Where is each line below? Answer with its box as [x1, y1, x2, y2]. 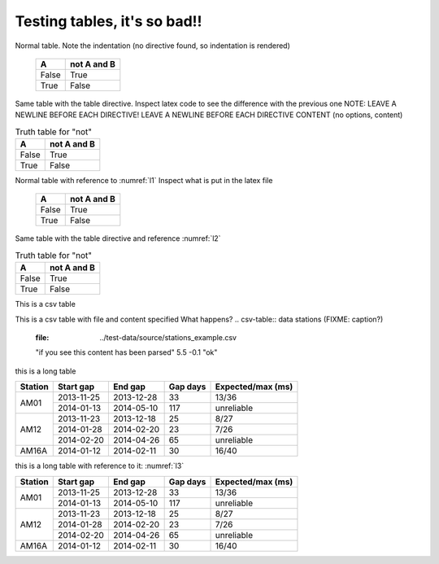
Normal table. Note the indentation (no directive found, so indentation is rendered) [15, 41, 290, 50]
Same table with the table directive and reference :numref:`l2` [15, 234, 221, 243]
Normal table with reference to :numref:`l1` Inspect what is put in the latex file [15, 176, 273, 186]
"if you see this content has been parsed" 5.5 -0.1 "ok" [35, 348, 218, 357]
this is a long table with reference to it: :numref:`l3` [15, 461, 185, 471]
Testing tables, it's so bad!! [15, 12, 202, 30]
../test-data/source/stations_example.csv [99, 333, 237, 343]
